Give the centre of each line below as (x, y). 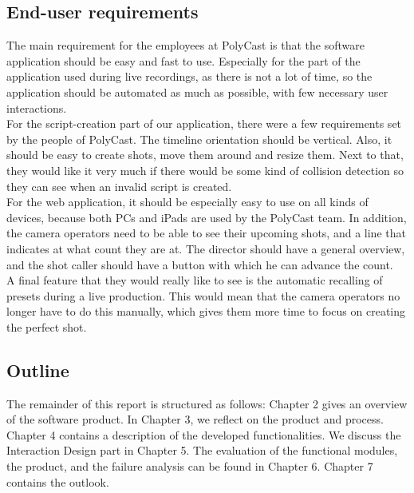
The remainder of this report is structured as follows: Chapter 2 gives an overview (207, 403)
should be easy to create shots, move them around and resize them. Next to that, (205, 155)
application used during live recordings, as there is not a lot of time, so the (189, 76)
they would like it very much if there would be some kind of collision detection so (205, 170)
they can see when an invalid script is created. (119, 186)
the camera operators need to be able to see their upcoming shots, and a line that (206, 233)
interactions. (37, 107)
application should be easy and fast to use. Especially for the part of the (183, 60)
